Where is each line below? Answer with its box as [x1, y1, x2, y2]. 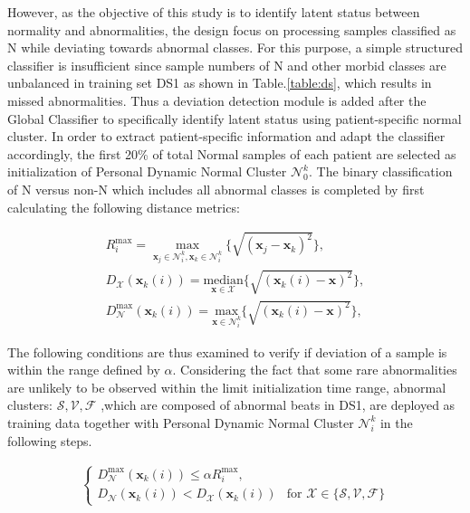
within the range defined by [7, 360, 160, 379]
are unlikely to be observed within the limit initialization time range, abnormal [7, 377, 446, 396]
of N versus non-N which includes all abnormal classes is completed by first [7, 179, 425, 198]
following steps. [7, 431, 92, 450]
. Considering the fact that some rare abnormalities [172, 360, 457, 379]
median [203, 274, 244, 288]
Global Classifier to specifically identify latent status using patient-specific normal [7, 109, 462, 128]
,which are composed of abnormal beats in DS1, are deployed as [101, 395, 456, 414]
